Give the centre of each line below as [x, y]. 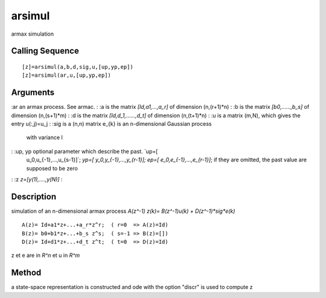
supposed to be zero [52, 168]
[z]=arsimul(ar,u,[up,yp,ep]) [67, 75]
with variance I [45, 138]
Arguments [33, 93]
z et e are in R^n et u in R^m [46, 255]
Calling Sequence [45, 51]
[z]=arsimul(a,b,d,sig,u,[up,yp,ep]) [78, 67]
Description [34, 196]
